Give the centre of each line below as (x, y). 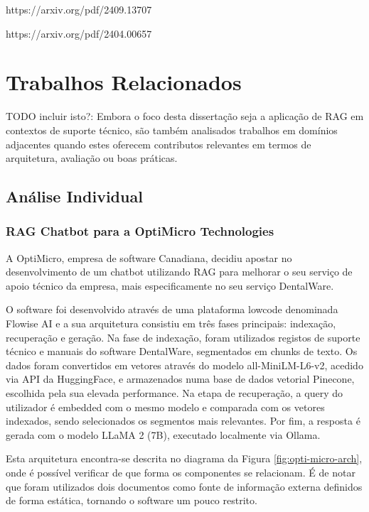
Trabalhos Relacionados (124, 82)
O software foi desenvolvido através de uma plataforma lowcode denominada (172, 309)
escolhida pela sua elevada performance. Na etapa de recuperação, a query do (174, 393)
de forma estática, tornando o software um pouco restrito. (132, 500)
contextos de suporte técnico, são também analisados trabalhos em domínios (172, 130)
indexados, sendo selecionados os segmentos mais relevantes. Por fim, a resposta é (183, 421)
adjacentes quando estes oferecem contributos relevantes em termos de (159, 144)
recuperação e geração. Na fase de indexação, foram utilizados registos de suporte (183, 337)
